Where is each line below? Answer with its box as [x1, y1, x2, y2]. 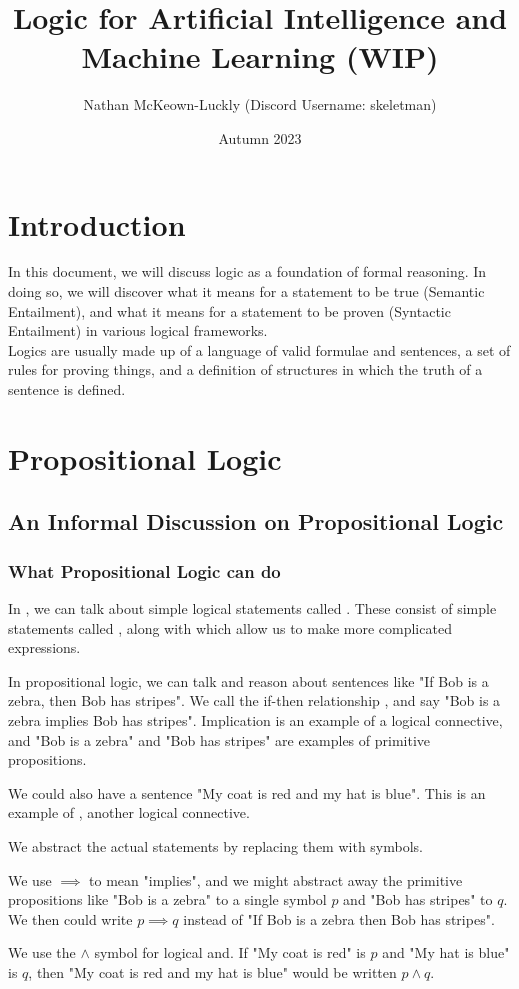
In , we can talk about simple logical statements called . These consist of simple [8, 597, 497, 618]
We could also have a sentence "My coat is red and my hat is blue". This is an [8, 782, 486, 803]
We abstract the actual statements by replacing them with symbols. [8, 835, 423, 856]
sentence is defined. [8, 379, 126, 399]
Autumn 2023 [218, 127, 302, 148]
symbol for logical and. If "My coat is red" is [94, 942, 366, 963]
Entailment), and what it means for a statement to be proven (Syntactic [8, 300, 451, 321]
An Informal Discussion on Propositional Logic [8, 506, 504, 537]
